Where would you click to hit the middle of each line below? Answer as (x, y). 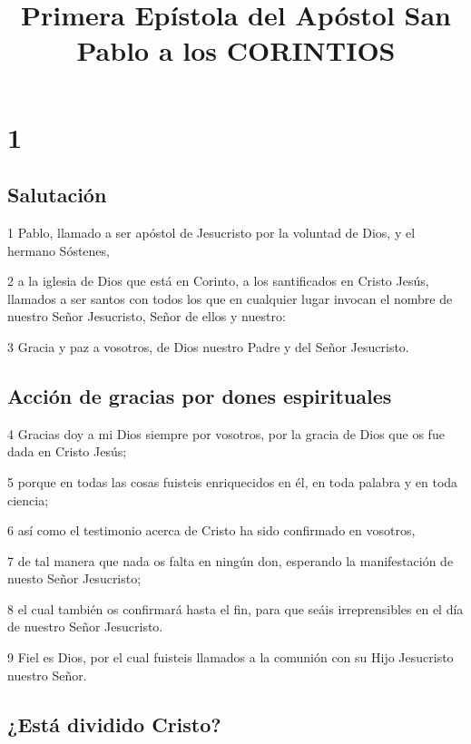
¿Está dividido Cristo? (114, 724)
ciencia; (28, 499)
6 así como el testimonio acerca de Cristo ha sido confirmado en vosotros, (211, 530)
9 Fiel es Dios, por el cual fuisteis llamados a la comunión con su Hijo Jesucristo (231, 657)
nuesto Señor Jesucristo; (74, 578)
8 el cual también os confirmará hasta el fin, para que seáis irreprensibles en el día (235, 608)
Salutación (57, 195)
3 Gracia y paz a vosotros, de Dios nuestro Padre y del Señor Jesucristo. (208, 346)
